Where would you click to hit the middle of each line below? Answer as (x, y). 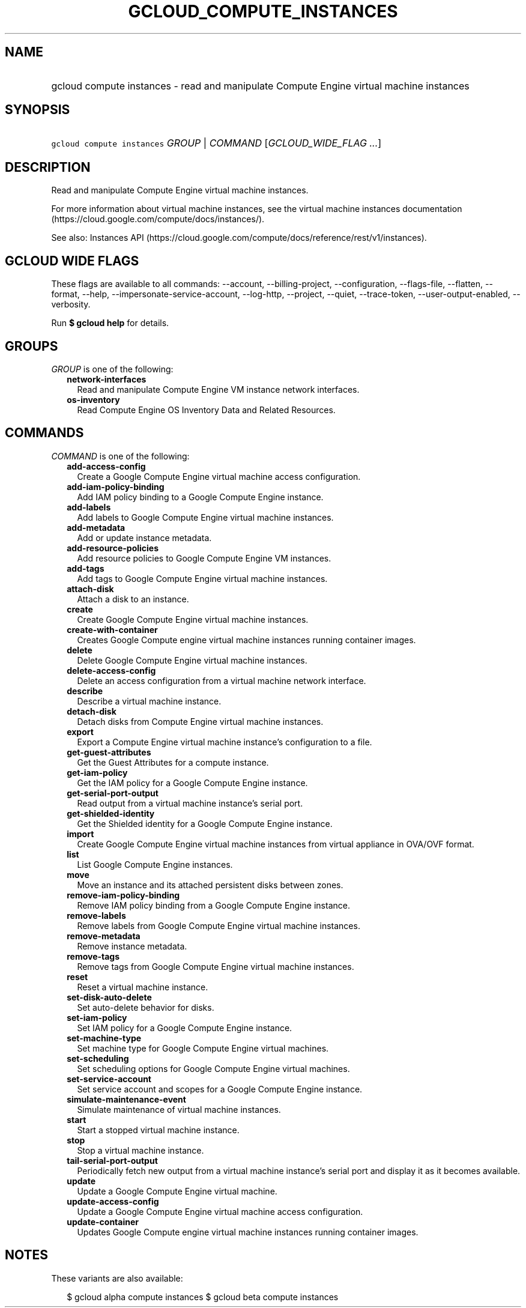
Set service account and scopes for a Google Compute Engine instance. (220, 1089)
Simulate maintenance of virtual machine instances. (179, 1109)
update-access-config (113, 1201)
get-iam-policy (97, 772)
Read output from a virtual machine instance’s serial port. (190, 803)
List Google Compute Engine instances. (155, 864)
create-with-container (112, 629)
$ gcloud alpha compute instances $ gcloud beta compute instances (203, 1297)
